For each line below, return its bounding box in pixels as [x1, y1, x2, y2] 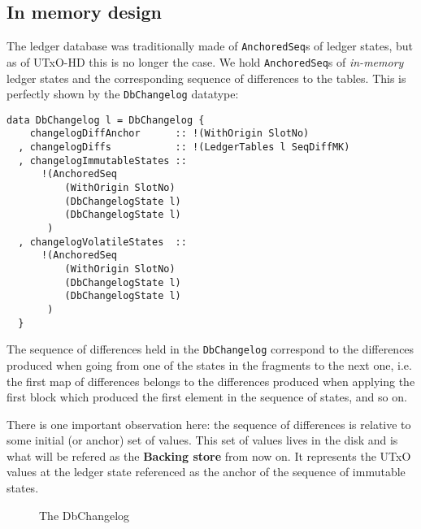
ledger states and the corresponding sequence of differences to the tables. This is [7, 69, 406, 86]
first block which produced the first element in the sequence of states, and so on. [7, 388, 407, 405]
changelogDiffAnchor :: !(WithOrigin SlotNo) [29, 128, 310, 140]
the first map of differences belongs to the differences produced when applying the [7, 372, 415, 389]
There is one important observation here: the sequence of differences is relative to [7, 415, 411, 432]
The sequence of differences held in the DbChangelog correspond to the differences [7, 340, 414, 358]
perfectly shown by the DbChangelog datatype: [7, 85, 239, 102]
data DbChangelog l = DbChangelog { [7, 114, 205, 126]
